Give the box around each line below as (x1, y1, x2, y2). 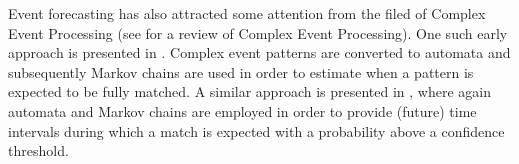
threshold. (8, 140, 69, 161)
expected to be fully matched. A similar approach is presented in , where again (8, 81, 491, 102)
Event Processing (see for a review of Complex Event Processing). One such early (8, 22, 508, 43)
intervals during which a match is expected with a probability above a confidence (8, 120, 505, 141)
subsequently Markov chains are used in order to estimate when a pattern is (8, 61, 474, 82)
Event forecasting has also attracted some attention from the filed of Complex (8, 3, 486, 23)
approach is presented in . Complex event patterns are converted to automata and (8, 42, 511, 63)
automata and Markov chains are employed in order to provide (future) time (8, 100, 477, 121)
